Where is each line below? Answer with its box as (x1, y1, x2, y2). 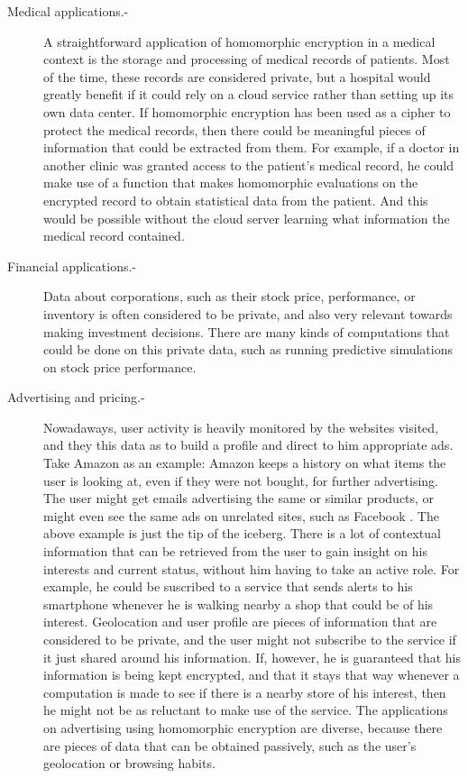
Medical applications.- (7, 2, 129, 20)
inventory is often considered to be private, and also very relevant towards (43, 304, 453, 323)
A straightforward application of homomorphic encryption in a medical (43, 32, 436, 50)
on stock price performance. (43, 357, 197, 376)
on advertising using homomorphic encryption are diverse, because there (43, 718, 443, 737)
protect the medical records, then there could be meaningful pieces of (43, 120, 426, 139)
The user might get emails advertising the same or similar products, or (43, 489, 435, 508)
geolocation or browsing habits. (43, 754, 216, 773)
